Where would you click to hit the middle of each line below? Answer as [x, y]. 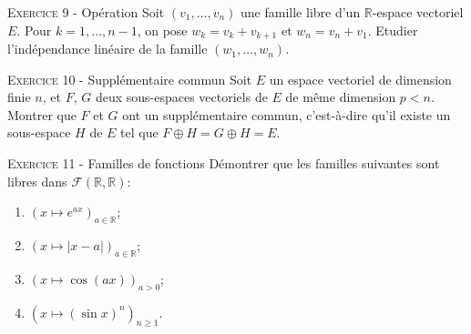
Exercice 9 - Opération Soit [86, 12]
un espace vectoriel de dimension [360, 79]
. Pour [34, 30]
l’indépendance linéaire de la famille [108, 49]
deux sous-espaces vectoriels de [181, 97]
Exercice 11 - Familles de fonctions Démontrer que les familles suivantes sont [224, 163]
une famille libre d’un [301, 12]
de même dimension [341, 97]
